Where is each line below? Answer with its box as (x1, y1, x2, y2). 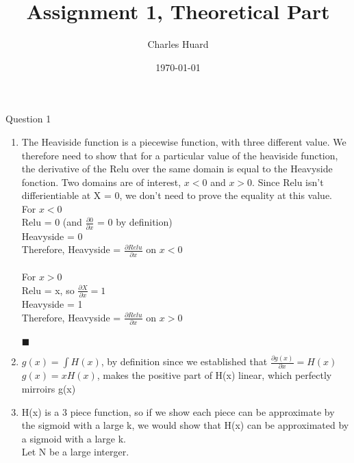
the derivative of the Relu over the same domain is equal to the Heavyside (21, 161, 333, 176)
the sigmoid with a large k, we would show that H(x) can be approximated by (21, 418, 349, 432)
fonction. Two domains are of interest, (21, 174, 181, 189)
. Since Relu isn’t (252, 174, 324, 189)
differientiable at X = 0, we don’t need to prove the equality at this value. (21, 188, 332, 202)
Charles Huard (147, 37, 209, 51)
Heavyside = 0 (21, 228, 83, 243)
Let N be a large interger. (21, 445, 129, 459)
